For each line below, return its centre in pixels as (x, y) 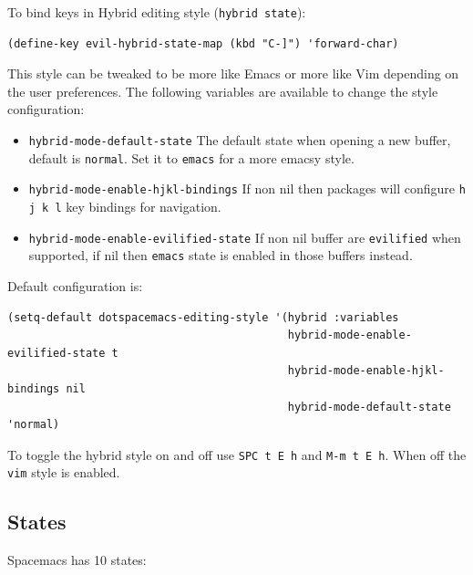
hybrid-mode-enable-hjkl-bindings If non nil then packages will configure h (247, 188)
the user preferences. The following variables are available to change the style (223, 91)
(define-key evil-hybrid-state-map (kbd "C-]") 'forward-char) (203, 43)
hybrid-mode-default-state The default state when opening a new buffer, (240, 140)
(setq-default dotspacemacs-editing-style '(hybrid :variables (203, 317)
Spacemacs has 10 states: (77, 560)
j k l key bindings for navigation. (125, 206)
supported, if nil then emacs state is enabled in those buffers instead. (221, 255)
